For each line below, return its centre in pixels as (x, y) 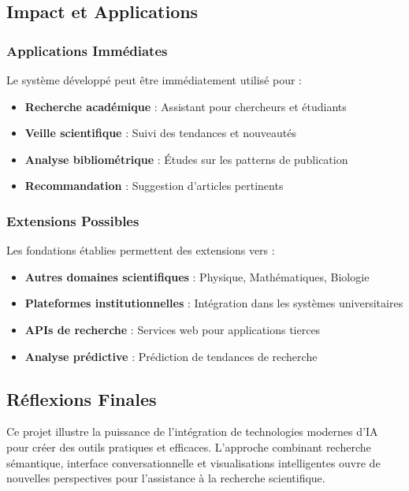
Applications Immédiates (87, 50)
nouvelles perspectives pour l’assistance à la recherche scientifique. (166, 478)
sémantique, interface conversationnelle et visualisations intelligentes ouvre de (193, 462)
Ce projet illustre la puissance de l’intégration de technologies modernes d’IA (192, 431)
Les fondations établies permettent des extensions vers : (141, 250)
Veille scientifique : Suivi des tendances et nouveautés (160, 133)
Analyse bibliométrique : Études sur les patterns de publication (186, 159)
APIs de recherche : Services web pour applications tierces (173, 329)
